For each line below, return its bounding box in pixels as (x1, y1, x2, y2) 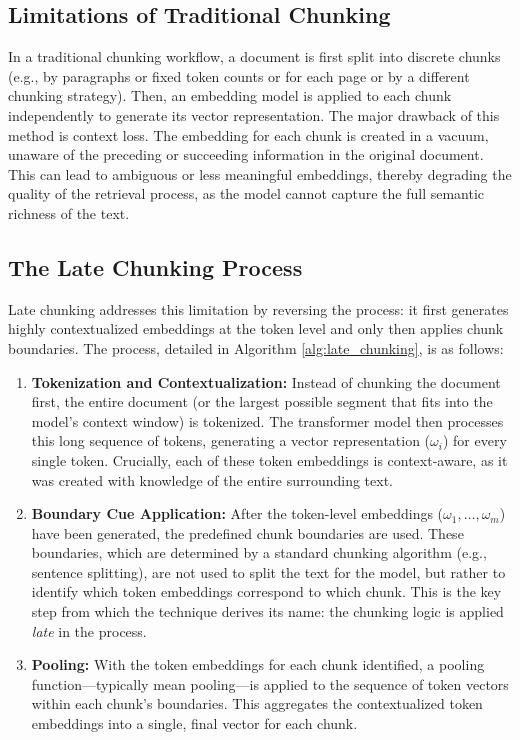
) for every (442, 430, 507, 451)
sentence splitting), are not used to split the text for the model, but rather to (31, 561, 506, 582)
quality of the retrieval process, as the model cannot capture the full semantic (8, 183, 485, 204)
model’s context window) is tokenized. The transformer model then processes (31, 410, 504, 431)
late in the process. (31, 620, 147, 641)
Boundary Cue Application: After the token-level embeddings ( (31, 503, 444, 524)
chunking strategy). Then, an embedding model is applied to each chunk (8, 85, 452, 106)
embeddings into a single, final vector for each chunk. (31, 713, 358, 734)
